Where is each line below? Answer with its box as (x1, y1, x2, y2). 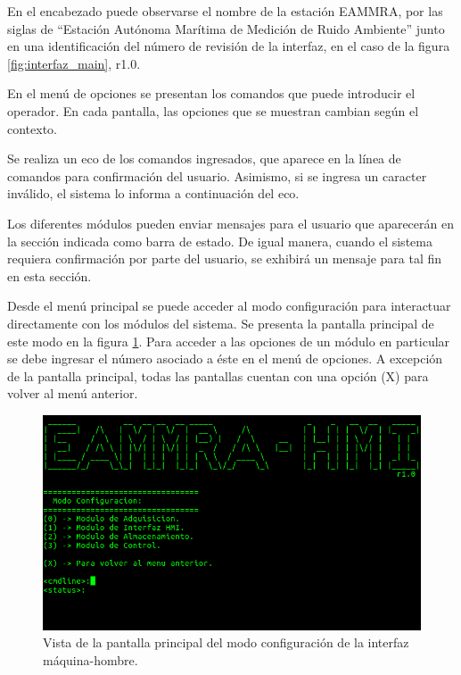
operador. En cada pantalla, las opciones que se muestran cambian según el (7, 101, 419, 120)
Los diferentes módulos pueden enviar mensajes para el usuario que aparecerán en (7, 213, 454, 232)
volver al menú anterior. (7, 384, 138, 403)
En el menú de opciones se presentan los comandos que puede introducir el (7, 84, 416, 103)
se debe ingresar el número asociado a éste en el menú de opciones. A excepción (7, 349, 443, 368)
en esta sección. (7, 266, 92, 285)
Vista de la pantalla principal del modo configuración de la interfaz (43, 633, 409, 652)
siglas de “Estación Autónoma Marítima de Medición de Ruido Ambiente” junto (7, 19, 445, 37)
